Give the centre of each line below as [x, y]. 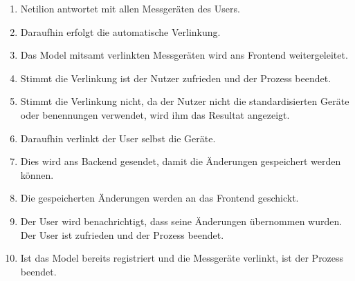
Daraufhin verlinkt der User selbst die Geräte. [118, 138]
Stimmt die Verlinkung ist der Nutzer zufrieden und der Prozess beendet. [176, 78]
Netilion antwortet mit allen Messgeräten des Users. [130, 8]
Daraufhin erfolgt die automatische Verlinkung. [120, 31]
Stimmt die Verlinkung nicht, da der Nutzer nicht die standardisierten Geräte [185, 101]
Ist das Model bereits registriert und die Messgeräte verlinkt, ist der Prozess [182, 258]
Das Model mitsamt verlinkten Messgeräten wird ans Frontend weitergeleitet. [184, 55]
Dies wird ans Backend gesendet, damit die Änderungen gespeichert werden [181, 161]
